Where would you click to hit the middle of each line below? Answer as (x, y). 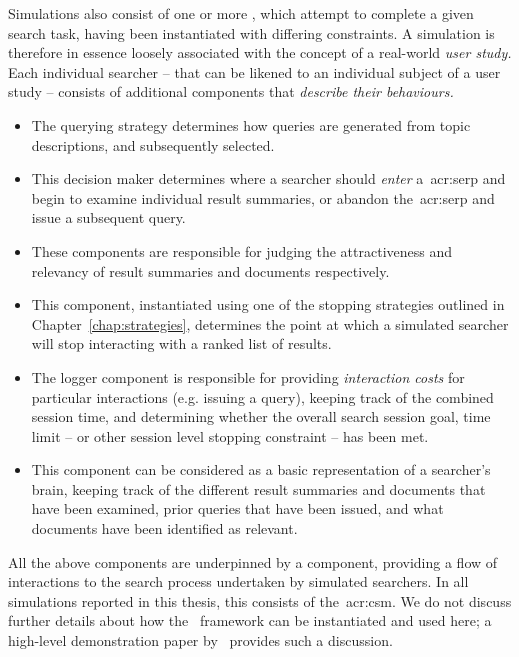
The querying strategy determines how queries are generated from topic (251, 124)
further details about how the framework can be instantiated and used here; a (250, 620)
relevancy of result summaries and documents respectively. (210, 270)
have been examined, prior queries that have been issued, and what (237, 508)
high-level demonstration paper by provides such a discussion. (200, 640)
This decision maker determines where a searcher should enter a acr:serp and (268, 178)
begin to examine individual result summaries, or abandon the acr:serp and (263, 197)
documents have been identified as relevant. (164, 528)
